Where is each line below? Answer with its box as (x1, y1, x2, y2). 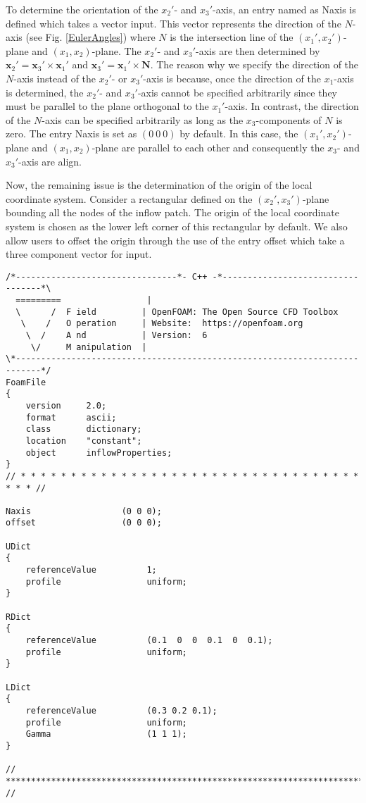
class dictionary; (25, 424, 142, 435)
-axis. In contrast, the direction (225, 99, 359, 113)
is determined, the (6, 85, 84, 99)
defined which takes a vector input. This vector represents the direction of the (6, 15, 341, 30)
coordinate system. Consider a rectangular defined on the (6, 191, 253, 206)
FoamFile (6, 377, 46, 387)
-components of (255, 112, 322, 127)
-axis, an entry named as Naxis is (213, 2, 356, 16)
